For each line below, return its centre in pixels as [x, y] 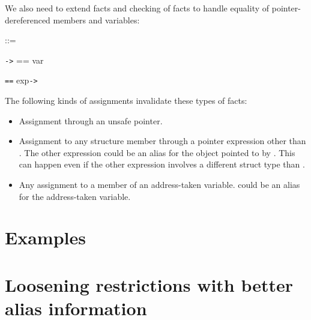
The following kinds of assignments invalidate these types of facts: [126, 101]
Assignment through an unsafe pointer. [91, 120]
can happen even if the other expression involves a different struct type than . [162, 164]
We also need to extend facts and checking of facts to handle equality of [137, 8]
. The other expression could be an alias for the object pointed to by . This [157, 152]
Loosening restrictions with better [149, 284]
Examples [45, 237]
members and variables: [96, 20]
